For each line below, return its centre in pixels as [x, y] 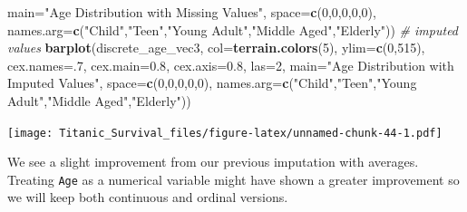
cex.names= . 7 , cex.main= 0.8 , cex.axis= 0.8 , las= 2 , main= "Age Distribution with [231, 65]
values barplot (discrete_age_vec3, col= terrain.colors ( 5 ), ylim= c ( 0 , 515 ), [216, 48]
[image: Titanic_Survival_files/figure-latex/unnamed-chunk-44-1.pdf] [225, 133]
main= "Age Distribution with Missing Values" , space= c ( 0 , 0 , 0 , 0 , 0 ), [192, 12]
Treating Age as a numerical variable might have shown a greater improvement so [233, 179]
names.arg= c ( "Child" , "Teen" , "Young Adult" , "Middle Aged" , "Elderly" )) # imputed [233, 29]
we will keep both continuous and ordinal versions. [148, 197]
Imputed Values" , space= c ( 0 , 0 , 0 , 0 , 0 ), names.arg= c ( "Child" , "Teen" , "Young [212, 83]
